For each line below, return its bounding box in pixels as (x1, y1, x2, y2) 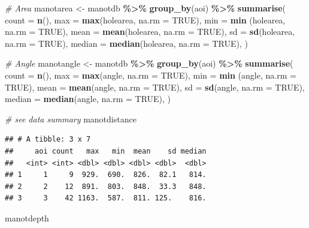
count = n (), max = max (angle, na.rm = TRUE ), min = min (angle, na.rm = (5, 68, 296, 81)
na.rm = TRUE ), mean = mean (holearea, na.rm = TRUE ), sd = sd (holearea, (5, 25, 295, 38)
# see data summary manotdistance (5, 112, 137, 125)
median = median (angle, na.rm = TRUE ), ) (5, 92, 171, 105)
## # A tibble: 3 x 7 (5, 135, 91, 144)
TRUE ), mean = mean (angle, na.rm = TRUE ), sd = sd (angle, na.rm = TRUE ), (5, 80, 305, 93)
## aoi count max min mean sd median (5, 146, 207, 155)
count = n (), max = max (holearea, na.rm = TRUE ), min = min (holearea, (5, 13, 286, 26)
